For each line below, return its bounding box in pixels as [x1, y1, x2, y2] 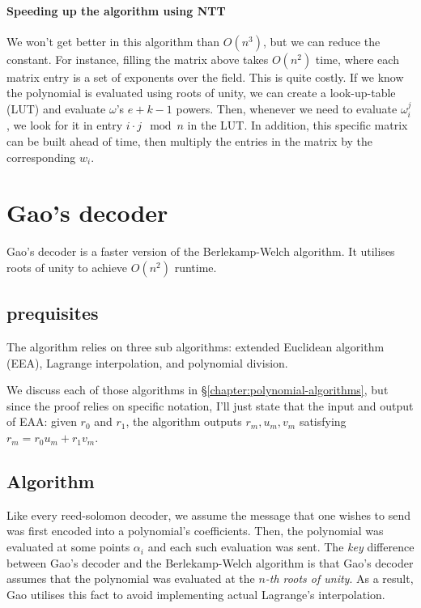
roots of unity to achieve [6, 258, 128, 275]
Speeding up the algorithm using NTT [6, 2, 226, 19]
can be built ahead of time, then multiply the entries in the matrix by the [6, 133, 373, 149]
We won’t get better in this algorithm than [6, 32, 220, 49]
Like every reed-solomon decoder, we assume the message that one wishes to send [6, 506, 410, 523]
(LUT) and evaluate [6, 100, 106, 117]
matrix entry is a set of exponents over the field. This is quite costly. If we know [6, 68, 404, 85]
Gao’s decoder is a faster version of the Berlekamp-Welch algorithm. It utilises [6, 243, 395, 260]
